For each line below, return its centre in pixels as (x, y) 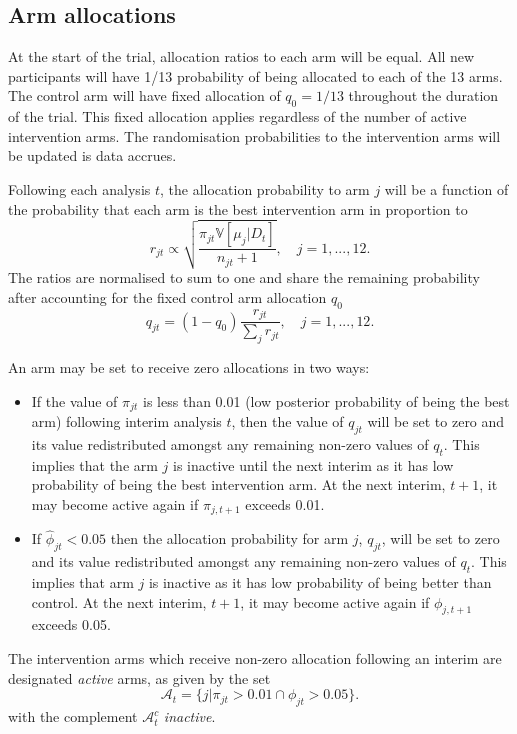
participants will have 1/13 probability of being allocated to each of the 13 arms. (255, 75)
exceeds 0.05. (71, 624)
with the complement (73, 716)
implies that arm (82, 582)
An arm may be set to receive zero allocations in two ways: (189, 366)
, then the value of (287, 421)
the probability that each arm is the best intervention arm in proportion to (238, 208)
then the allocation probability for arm (229, 538)
